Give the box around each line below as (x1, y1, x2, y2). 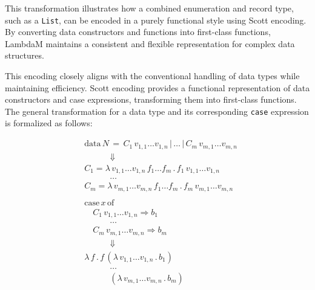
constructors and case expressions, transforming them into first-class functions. (5, 93, 297, 106)
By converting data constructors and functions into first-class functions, (5, 25, 271, 38)
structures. (5, 49, 44, 62)
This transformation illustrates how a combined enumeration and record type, (5, 2, 294, 14)
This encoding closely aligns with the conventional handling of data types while (5, 69, 300, 82)
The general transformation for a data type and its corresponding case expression (5, 105, 309, 117)
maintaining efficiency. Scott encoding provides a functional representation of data (5, 81, 310, 94)
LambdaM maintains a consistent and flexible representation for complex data (5, 37, 295, 50)
